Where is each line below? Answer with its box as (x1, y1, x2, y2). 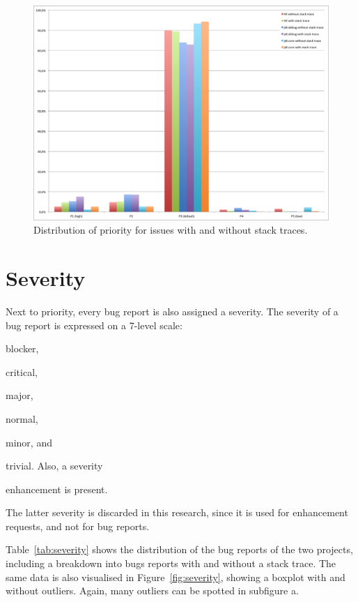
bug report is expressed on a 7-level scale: (6, 317, 182, 332)
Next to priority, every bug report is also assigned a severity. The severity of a (6, 303, 338, 318)
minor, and (6, 435, 52, 449)
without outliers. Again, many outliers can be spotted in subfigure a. (6, 583, 299, 598)
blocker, (6, 341, 39, 356)
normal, (6, 411, 38, 426)
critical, (6, 364, 38, 379)
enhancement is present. (6, 481, 108, 496)
